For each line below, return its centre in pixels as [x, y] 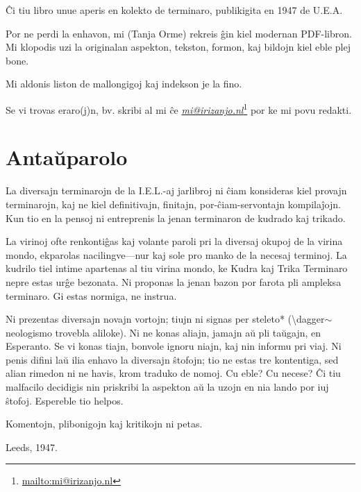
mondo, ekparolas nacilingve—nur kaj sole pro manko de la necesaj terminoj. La [176, 254]
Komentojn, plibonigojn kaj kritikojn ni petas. [104, 424]
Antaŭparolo [67, 157]
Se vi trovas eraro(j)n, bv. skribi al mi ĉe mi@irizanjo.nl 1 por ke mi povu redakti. [179, 108]
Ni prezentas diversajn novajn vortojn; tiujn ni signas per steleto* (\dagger [165, 319]
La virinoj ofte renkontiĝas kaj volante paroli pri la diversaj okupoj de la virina [174, 241]
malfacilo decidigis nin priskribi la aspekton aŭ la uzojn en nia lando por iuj [167, 387]
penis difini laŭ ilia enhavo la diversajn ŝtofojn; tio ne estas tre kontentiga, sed [172, 359]
